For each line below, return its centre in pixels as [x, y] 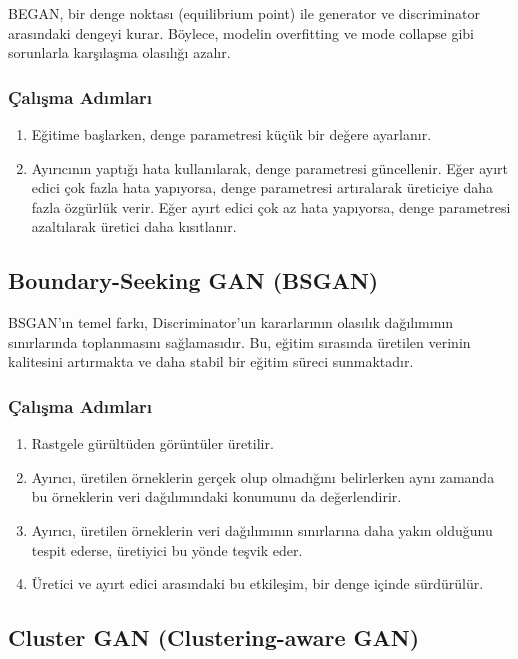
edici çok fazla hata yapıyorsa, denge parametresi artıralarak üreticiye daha [262, 187]
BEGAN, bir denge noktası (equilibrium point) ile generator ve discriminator [244, 13]
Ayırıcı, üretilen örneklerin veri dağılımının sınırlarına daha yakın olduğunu [262, 529]
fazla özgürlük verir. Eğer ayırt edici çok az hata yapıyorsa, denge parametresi [271, 206]
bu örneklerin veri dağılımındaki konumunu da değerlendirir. [216, 496]
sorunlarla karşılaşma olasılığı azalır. [119, 52]
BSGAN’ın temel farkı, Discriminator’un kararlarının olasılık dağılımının [231, 322]
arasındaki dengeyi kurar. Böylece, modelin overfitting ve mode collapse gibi [241, 32]
